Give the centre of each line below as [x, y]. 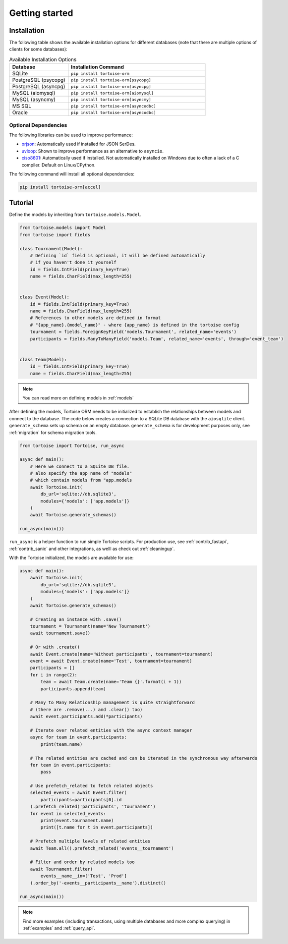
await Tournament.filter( [61, 869]
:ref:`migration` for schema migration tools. [53, 432]
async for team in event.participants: [79, 737]
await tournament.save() [60, 633]
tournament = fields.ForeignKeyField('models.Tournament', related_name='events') [133, 332]
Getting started [41, 13]
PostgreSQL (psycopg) [39, 80]
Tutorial [22, 203]
